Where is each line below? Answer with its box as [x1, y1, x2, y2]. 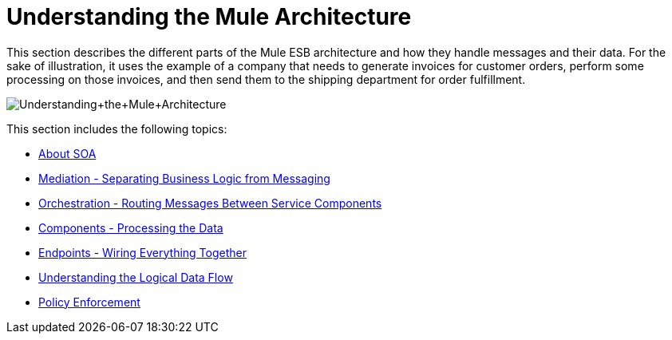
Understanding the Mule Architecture [6, 3, 412, 30]
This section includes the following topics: [6, 121, 227, 136]
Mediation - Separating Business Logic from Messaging [38, 171, 330, 185]
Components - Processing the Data [38, 220, 223, 235]
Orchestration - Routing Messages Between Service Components [38, 196, 382, 210]
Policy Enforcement [38, 295, 140, 309]
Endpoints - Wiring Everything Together [38, 245, 247, 259]
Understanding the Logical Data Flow [38, 270, 233, 284]
